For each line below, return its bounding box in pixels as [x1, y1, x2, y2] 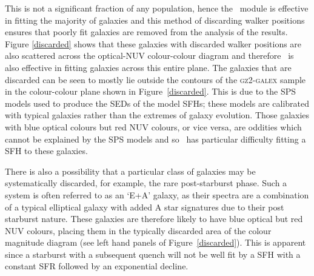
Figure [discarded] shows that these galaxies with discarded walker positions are [5, 37, 302, 50]
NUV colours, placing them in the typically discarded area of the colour [5, 224, 272, 237]
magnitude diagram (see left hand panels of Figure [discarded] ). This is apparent [5, 236, 306, 249]
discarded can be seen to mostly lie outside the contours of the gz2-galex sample [5, 73, 306, 86]
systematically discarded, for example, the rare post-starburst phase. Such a [5, 177, 287, 189]
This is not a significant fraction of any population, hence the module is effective [5, 2, 309, 14]
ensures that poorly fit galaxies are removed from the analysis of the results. [5, 25, 288, 38]
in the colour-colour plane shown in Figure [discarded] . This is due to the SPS [5, 85, 296, 98]
